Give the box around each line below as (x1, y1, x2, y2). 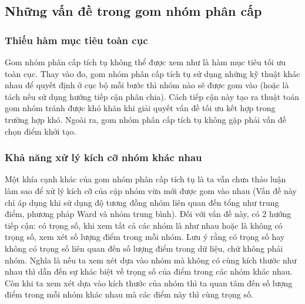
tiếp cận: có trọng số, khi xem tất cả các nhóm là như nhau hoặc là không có (5, 219, 283, 231)
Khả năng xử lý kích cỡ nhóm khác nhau (5, 150, 202, 165)
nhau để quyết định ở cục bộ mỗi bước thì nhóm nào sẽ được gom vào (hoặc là (5, 79, 289, 91)
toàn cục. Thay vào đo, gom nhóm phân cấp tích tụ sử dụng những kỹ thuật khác (5, 67, 300, 79)
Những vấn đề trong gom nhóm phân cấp (5, 2, 262, 20)
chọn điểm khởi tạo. (5, 125, 76, 137)
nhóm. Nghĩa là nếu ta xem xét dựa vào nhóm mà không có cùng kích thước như (5, 253, 297, 266)
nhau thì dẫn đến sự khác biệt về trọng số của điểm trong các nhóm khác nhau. (5, 265, 293, 278)
